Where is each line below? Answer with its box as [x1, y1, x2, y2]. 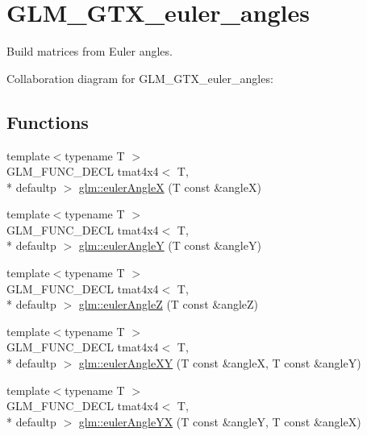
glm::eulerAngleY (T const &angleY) [78, 237, 261, 254]
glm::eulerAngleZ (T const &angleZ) [78, 296, 259, 313]
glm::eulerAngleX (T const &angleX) [78, 178, 261, 195]
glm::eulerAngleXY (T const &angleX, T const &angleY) [78, 355, 361, 372]
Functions [6, 109, 89, 134]
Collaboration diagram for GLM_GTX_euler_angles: [6, 69, 273, 86]
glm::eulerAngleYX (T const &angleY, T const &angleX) [78, 413, 361, 430]
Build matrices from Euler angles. [6, 43, 173, 60]
